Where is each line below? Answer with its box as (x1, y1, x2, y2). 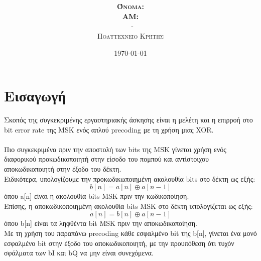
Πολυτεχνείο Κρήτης (97, 30, 164, 41)
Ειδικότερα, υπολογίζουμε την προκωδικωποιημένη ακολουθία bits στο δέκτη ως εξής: (4, 173, 255, 184)
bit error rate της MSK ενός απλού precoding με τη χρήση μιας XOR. (4, 124, 214, 135)
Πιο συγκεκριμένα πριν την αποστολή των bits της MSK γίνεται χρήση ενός (4, 144, 226, 154)
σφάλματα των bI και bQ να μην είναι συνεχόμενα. (4, 247, 154, 258)
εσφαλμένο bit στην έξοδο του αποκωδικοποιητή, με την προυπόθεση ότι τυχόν (4, 237, 234, 248)
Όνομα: (117, 1, 144, 12)
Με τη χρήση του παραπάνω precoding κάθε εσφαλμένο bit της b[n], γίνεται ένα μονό (4, 228, 257, 238)
